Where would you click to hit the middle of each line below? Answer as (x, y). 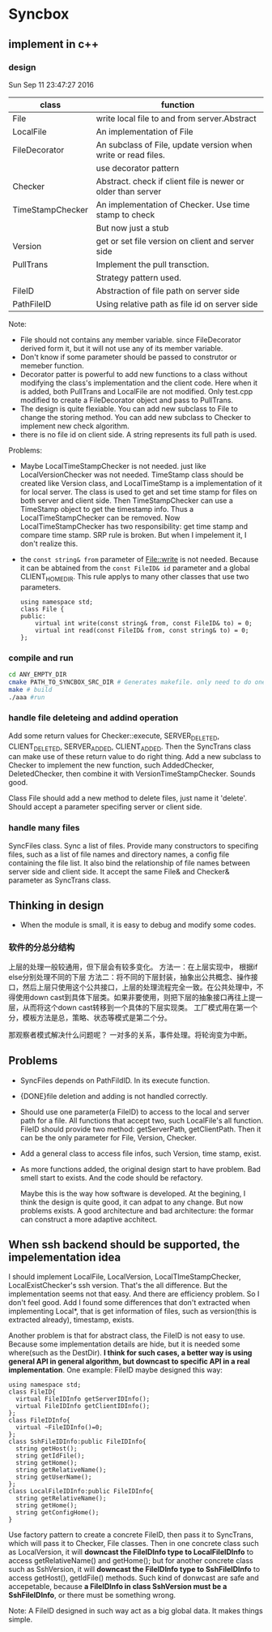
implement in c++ (54, 44)
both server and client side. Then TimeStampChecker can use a (126, 500)
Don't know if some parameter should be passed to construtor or (128, 357)
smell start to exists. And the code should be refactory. (112, 1178)
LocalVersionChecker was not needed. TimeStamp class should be (132, 475)
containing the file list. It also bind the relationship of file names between (130, 863)
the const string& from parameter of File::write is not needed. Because (139, 559)
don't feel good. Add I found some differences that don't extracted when (130, 1303)
